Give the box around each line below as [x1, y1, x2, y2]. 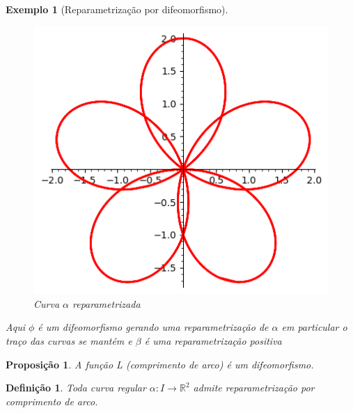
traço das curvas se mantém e [6, 333, 132, 348]
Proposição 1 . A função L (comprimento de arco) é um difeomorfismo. [6, 357, 314, 371]
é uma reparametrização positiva [144, 333, 282, 348]
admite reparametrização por [193, 380, 315, 395]
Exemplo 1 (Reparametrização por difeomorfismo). [6, 2, 228, 16]
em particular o [281, 320, 347, 334]
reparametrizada [72, 296, 141, 311]
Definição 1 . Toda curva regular [6, 380, 146, 395]
